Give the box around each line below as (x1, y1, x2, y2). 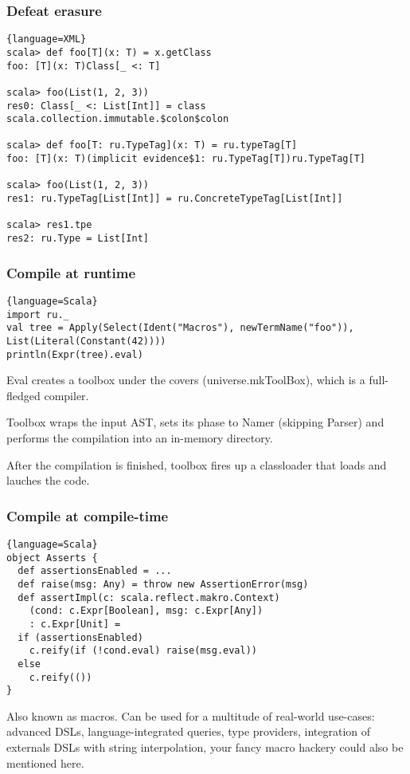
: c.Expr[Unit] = (29, 618, 121, 630)
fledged (6, 387, 41, 403)
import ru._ (6, 308, 69, 320)
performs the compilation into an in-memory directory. (6, 430, 273, 446)
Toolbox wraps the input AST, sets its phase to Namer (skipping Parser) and (6, 414, 385, 430)
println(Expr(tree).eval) (6, 348, 143, 360)
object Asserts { (6, 552, 98, 564)
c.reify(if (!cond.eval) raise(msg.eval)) (29, 645, 257, 657)
